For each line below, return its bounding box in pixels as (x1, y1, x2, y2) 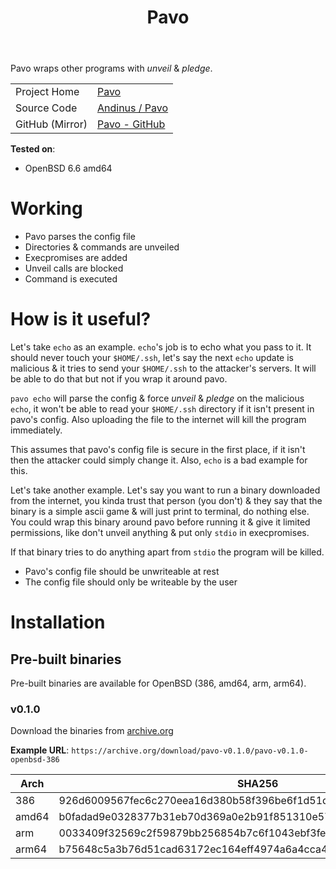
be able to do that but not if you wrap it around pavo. (10, 373, 228, 385)
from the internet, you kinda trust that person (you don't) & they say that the (10, 495, 323, 507)
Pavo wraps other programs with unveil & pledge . (10, 62, 213, 75)
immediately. (10, 424, 63, 436)
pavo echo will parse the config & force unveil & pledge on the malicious (10, 392, 305, 405)
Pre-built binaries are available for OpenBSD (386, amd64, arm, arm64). (10, 677, 307, 690)
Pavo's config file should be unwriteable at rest (24, 566, 220, 578)
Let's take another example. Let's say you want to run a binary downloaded (10, 484, 321, 496)
